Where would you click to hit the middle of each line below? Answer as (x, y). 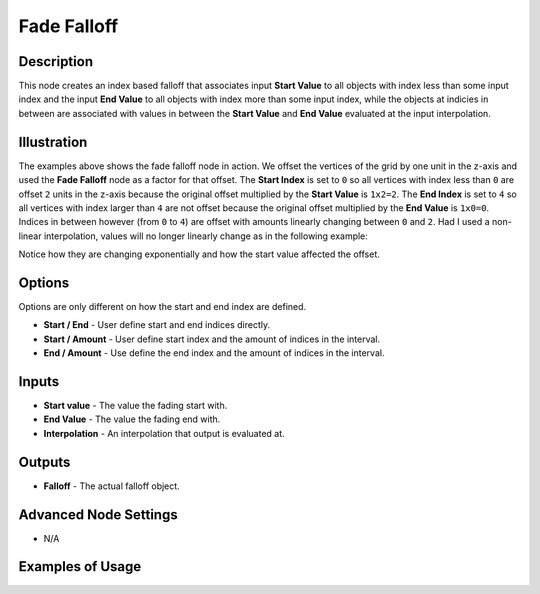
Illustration (53, 141)
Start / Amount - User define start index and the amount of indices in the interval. (211, 339)
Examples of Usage (80, 566)
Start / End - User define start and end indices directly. (156, 325)
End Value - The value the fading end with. (132, 419)
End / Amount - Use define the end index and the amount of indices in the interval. (214, 353)
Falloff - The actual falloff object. (111, 486)
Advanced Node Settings (98, 514)
